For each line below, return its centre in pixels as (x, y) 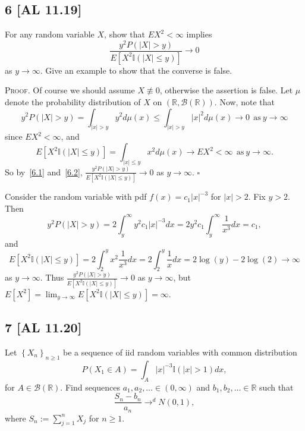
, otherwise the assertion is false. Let (226, 90)
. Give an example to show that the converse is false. (136, 70)
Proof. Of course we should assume (70, 90)
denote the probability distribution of (73, 101)
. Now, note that (244, 101)
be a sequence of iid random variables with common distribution (180, 352)
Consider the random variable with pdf (76, 196)
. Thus (52, 277)
